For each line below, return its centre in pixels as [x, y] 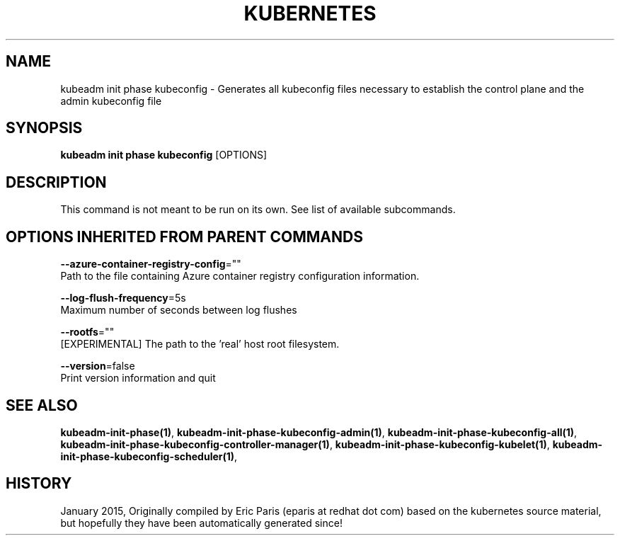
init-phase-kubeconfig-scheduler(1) [148, 456]
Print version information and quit [138, 378]
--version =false [98, 366]
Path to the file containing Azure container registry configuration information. [240, 276]
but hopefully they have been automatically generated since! [201, 523]
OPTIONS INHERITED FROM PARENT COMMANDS [184, 237]
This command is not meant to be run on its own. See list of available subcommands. [258, 210]
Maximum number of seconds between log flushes [179, 310]
